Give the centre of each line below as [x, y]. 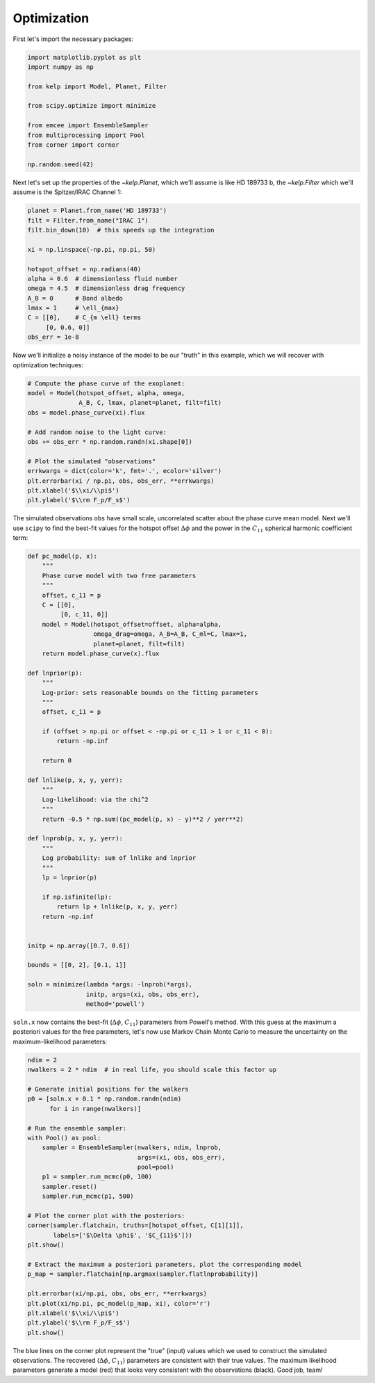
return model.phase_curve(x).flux [101, 653]
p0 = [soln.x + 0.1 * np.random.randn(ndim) [105, 1099]
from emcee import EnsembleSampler [88, 126]
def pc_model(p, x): [62, 556]
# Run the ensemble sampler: [77, 1128]
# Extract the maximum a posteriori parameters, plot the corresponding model [165, 1264]
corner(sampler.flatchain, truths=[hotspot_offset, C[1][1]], [135, 1225]
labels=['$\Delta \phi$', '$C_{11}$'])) [123, 1235]
